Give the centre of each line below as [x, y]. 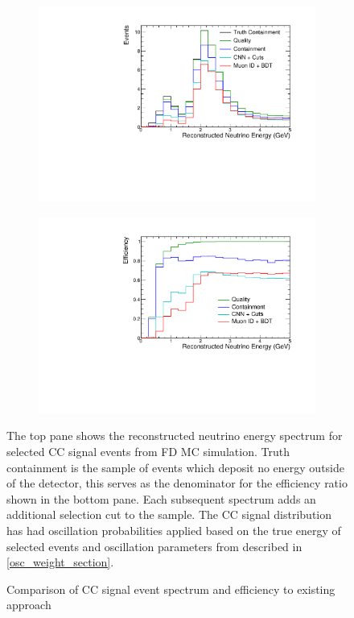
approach [29, 605]
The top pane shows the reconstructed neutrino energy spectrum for [175, 436]
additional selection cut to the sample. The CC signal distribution [169, 514]
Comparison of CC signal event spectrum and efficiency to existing [171, 589]
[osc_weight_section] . [60, 562]
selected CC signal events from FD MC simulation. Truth [148, 451]
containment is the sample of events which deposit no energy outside [175, 467]
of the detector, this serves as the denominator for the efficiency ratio [177, 483]
